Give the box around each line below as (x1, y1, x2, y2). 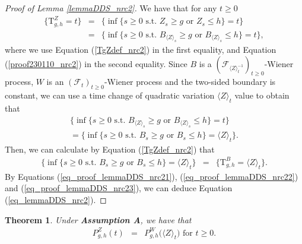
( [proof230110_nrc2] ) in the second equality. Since (5, 57, 187, 69)
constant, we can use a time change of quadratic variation (5, 89, 215, 102)
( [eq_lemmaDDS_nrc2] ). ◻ (5, 193, 107, 205)
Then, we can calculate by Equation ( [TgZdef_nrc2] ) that (5, 142, 215, 155)
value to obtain (234, 89, 290, 102)
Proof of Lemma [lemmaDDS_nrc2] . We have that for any (5, 2, 217, 14)
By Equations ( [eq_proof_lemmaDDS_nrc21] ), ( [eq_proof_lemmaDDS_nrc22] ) (5, 170, 298, 182)
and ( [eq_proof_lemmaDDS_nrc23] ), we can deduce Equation (5, 182, 233, 194)
